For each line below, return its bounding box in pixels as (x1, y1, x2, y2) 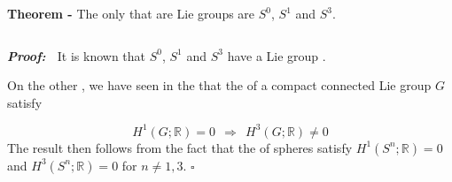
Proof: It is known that (7, 46, 146, 64)
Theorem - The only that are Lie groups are (7, 4, 255, 22)
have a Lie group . (227, 46, 326, 64)
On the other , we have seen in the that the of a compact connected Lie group (7, 76, 432, 95)
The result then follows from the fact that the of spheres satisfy (7, 138, 353, 156)
